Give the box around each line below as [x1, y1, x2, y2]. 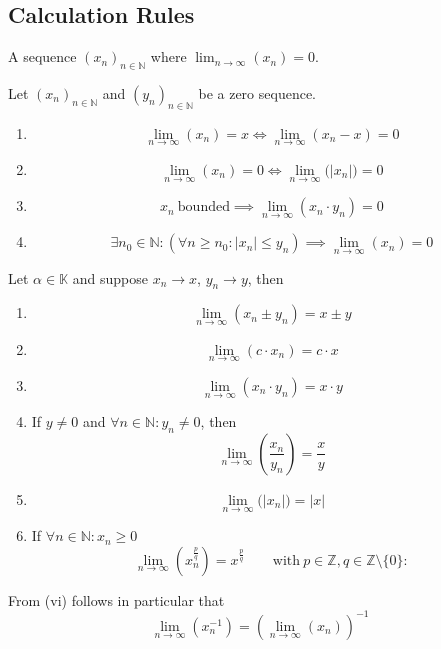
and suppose [72, 267, 148, 288]
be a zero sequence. [198, 83, 317, 103]
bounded [177, 200, 230, 215]
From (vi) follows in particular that [8, 589, 225, 610]
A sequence [8, 46, 77, 67]
